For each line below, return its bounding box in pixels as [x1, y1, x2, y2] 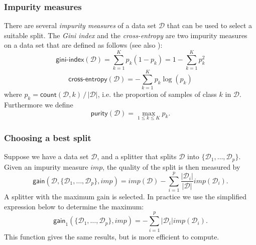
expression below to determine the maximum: [4, 201, 144, 211]
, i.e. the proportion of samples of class [97, 89, 217, 99]
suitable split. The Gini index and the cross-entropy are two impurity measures [4, 30, 247, 40]
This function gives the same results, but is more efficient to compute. [4, 231, 219, 241]
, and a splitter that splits [97, 151, 177, 162]
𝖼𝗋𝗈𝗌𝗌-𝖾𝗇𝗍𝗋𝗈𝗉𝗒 [68, 75, 107, 83]
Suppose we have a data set [4, 151, 89, 162]
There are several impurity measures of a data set [4, 20, 157, 31]
